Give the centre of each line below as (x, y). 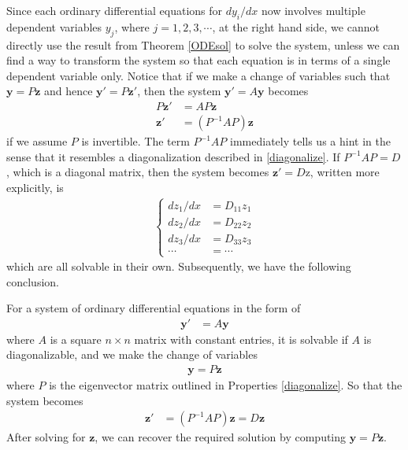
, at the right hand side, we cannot (296, 26)
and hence (68, 91)
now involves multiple (313, 10)
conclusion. (33, 281)
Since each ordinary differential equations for (115, 10)
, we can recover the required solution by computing (221, 437)
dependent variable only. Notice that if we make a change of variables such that (198, 75)
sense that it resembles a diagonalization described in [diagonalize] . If (173, 156)
